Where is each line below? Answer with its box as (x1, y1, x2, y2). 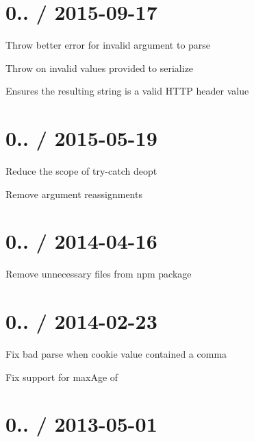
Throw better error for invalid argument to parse (5, 38, 211, 52)
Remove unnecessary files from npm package (5, 267, 192, 281)
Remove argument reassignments (5, 186, 142, 201)
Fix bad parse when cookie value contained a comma (5, 347, 227, 361)
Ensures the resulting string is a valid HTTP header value (5, 84, 249, 98)
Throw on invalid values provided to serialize (5, 60, 194, 75)
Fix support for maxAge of (5, 369, 118, 384)
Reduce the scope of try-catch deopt (5, 164, 157, 178)
